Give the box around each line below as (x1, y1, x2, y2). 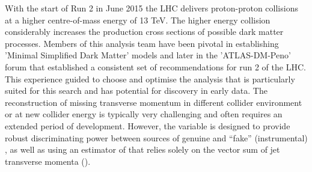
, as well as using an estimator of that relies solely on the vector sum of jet (5, 143, 280, 156)
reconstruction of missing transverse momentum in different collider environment (5, 96, 302, 108)
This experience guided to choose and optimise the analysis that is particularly (5, 72, 295, 85)
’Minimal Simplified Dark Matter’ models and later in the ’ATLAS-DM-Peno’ (5, 49, 291, 61)
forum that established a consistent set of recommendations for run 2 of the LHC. (5, 60, 306, 73)
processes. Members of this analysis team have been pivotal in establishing (5, 37, 279, 49)
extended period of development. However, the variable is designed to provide (5, 119, 290, 132)
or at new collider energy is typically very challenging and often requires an (5, 108, 283, 120)
